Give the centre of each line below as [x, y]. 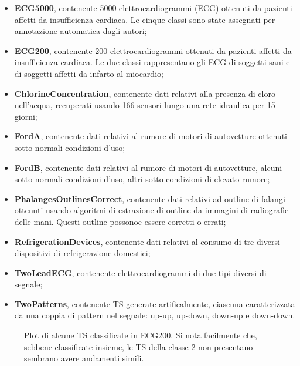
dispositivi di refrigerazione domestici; [82, 253]
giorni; [26, 116]
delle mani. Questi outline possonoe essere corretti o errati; [120, 221]
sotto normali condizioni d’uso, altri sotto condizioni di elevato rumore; [142, 179]
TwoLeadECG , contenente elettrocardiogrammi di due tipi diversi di [140, 272]
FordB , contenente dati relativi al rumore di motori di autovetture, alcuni [148, 167]
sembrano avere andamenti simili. [84, 358]
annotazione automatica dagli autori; [81, 31]
